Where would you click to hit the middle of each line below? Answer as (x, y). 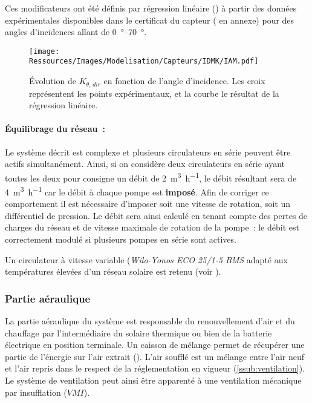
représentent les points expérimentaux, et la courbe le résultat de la (154, 93)
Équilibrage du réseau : (55, 129)
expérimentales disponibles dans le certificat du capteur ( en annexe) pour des (150, 20)
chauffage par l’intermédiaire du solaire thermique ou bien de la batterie (138, 333)
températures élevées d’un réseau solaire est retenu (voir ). (113, 271)
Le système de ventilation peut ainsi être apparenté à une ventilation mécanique (153, 380)
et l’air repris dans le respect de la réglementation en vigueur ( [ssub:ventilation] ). (155, 368)
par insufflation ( (36, 392)
